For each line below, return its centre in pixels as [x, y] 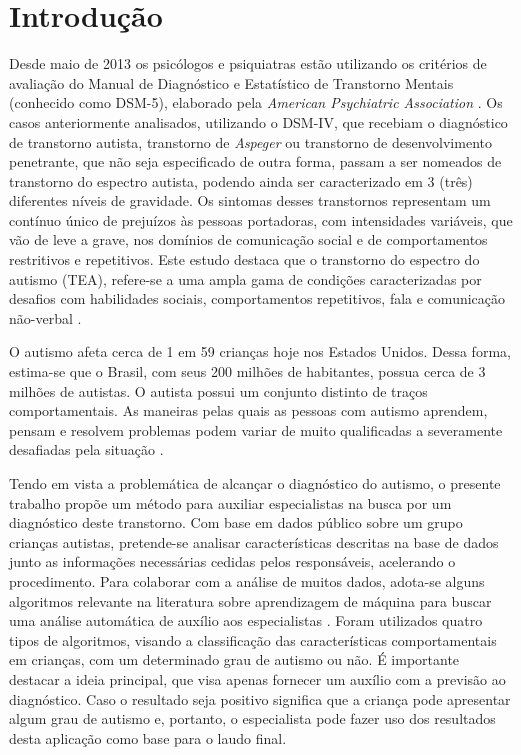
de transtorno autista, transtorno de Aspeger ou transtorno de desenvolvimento [250, 141]
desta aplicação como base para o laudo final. [148, 737]
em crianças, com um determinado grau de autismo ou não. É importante [234, 659]
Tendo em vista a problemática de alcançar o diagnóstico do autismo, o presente [255, 483]
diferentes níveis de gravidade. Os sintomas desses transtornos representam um [250, 200]
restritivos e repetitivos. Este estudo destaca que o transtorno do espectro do [244, 259]
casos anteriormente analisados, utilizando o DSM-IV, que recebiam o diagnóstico [258, 121]
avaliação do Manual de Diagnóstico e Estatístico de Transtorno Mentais [231, 82]
